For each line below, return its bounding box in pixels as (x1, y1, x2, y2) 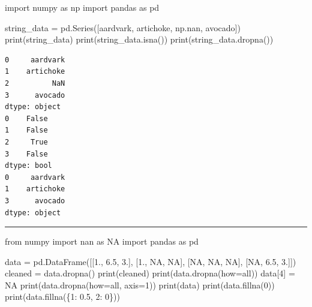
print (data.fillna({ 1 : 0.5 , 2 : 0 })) (5, 290, 120, 303)
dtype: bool (5, 161, 52, 170)
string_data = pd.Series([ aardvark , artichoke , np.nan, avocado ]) (5, 21, 241, 34)
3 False (5, 149, 48, 158)
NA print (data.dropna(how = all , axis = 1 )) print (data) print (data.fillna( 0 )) (5, 278, 275, 291)
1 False (5, 126, 48, 135)
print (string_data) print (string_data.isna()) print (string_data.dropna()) (5, 33, 274, 46)
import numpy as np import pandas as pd (5, 1, 160, 13)
